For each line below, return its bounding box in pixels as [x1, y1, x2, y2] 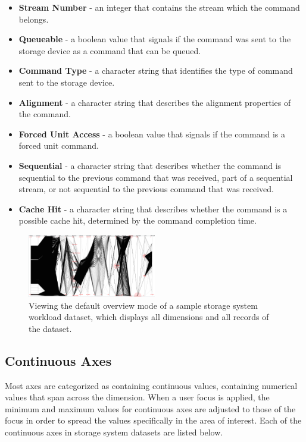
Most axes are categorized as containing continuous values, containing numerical [5, 379, 298, 391]
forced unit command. [18, 139, 99, 152]
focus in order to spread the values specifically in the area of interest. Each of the [5, 414, 302, 427]
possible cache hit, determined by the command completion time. [18, 214, 257, 227]
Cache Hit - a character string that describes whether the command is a [18, 202, 288, 215]
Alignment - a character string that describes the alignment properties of [18, 96, 291, 108]
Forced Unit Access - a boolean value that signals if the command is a [18, 127, 285, 140]
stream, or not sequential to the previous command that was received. [18, 183, 274, 195]
